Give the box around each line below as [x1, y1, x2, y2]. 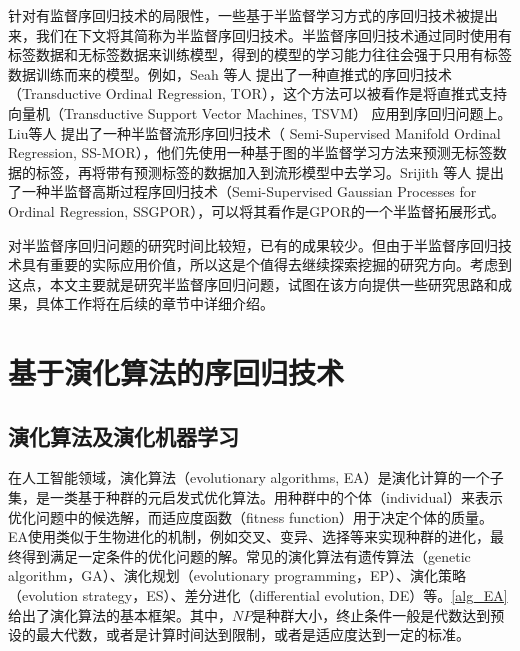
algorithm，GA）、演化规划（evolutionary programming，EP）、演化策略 [8, 565, 467, 586]
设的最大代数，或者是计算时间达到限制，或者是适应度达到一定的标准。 [8, 624, 470, 645]
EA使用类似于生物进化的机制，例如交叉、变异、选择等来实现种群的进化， [8, 526, 491, 547]
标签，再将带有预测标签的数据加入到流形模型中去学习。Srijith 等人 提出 [35, 161, 504, 182]
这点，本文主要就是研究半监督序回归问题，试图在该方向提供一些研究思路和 [8, 273, 498, 294]
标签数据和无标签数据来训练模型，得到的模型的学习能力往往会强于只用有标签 [8, 44, 512, 65]
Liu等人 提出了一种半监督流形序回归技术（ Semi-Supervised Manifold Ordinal [8, 122, 501, 143]
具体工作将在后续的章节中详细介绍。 [35, 293, 274, 314]
